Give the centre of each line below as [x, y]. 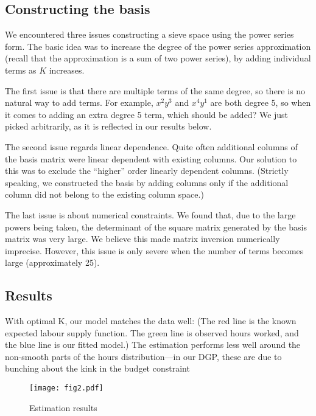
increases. [67, 70]
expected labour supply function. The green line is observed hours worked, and [152, 332]
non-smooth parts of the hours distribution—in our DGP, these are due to [143, 356]
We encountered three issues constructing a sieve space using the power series [149, 34]
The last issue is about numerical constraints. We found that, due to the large [150, 214]
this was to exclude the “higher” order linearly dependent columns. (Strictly [147, 171]
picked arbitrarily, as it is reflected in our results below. [108, 126]
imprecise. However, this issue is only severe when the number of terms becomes [154, 250]
